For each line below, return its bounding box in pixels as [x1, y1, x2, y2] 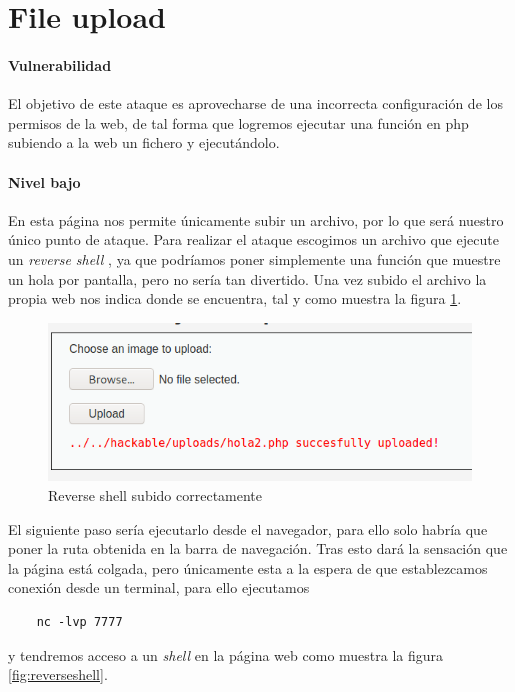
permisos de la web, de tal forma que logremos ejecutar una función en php [8, 112, 469, 133]
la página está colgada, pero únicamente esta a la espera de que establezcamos [8, 557, 488, 578]
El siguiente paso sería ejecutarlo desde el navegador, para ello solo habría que [8, 518, 488, 539]
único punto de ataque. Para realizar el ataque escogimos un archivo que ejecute [8, 229, 499, 250]
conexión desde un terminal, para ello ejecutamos [8, 577, 310, 598]
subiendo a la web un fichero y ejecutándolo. [8, 132, 280, 153]
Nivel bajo [8, 171, 81, 192]
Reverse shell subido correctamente [48, 484, 263, 505]
